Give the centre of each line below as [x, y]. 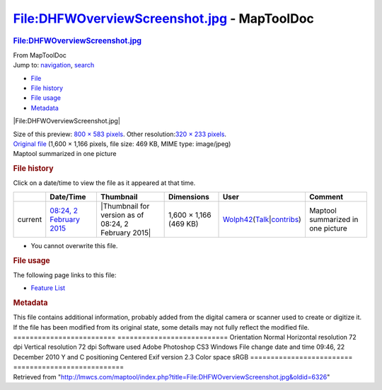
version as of [122, 215]
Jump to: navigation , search [54, 65]
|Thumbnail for [125, 206]
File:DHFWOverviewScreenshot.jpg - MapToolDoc [164, 18]
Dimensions [189, 196]
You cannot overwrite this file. [74, 245]
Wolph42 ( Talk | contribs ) [262, 219]
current [30, 219]
